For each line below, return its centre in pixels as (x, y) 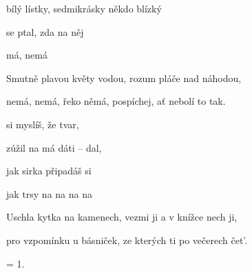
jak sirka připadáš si (49, 171)
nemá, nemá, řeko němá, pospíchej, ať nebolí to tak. (116, 101)
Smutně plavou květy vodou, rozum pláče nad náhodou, (124, 78)
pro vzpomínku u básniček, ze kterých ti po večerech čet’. (127, 240)
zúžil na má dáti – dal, (54, 147)
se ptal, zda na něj (45, 31)
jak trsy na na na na (49, 193)
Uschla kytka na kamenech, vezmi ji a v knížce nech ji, (122, 217)
